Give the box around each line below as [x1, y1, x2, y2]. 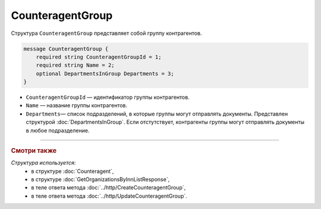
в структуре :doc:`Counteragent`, [31, 168, 114, 175]
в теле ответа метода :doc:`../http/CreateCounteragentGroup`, [31, 184, 186, 191]
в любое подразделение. [26, 127, 90, 134]
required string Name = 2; [36, 62, 115, 69]
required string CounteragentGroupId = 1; [36, 53, 162, 60]
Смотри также [11, 147, 57, 155]
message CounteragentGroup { [23, 45, 109, 52]
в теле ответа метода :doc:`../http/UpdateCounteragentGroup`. [31, 192, 187, 200]
